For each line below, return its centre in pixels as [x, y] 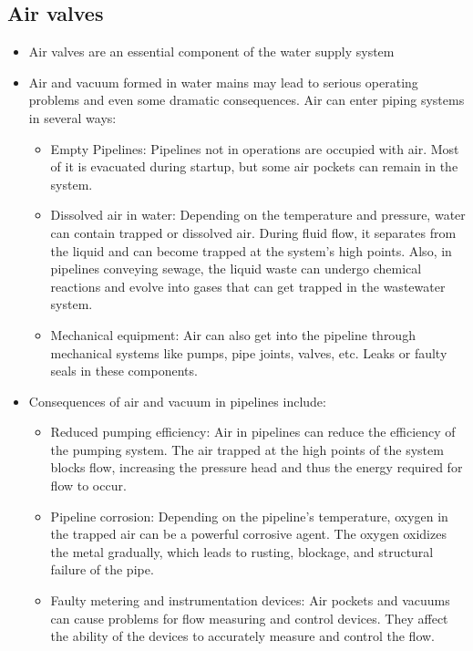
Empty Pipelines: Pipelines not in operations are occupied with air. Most [255, 148]
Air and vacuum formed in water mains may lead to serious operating [223, 82]
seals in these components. [124, 371]
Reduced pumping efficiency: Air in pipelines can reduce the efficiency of [253, 432]
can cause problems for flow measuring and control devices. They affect [249, 618]
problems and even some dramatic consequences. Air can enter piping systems [247, 100]
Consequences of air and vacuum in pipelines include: [177, 401]
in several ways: [72, 117]
